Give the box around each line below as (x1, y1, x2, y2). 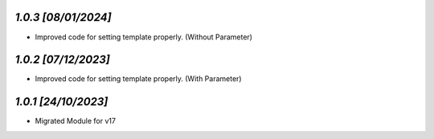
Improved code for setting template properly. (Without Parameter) (35, 32, 253, 42)
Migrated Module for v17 (35, 117, 117, 126)
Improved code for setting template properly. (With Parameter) (35, 74, 242, 84)
